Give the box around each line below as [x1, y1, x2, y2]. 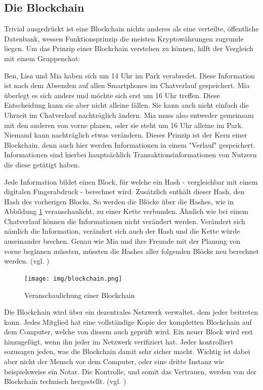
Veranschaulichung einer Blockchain [24, 289, 135, 300]
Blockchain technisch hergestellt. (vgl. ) [4, 376, 126, 386]
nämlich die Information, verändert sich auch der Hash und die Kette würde [4, 226, 240, 236]
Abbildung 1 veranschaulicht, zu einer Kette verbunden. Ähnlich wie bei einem [4, 206, 248, 216]
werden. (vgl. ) [4, 255, 50, 266]
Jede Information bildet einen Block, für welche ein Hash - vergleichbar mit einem [4, 176, 258, 187]
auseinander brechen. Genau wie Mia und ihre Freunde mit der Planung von [4, 236, 241, 246]
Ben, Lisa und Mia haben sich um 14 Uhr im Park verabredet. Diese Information [4, 70, 255, 80]
